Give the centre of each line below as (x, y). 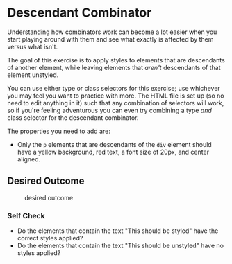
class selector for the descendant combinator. (73, 117)
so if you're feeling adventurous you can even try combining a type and (109, 110)
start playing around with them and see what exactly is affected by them (110, 39)
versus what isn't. (32, 46)
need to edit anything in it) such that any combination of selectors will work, (116, 103)
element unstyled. (33, 75)
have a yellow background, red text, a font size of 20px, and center (113, 152)
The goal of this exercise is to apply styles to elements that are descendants (116, 60)
